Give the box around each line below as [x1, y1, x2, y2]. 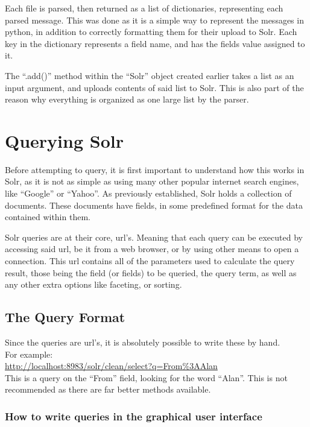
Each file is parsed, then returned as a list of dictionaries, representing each [5, 2, 283, 14]
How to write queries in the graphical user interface [5, 408, 262, 423]
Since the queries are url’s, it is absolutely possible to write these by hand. [5, 336, 280, 349]
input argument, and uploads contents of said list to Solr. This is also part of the [5, 81, 304, 93]
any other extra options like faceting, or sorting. [5, 278, 182, 291]
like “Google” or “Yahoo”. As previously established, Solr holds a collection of [5, 187, 292, 200]
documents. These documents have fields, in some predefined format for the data [5, 198, 303, 211]
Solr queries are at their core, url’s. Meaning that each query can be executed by [5, 230, 303, 243]
